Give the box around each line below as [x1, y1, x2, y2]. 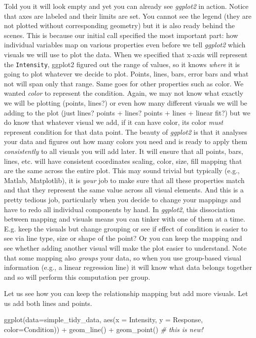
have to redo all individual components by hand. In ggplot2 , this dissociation [4, 204, 235, 214]
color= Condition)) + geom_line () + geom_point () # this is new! [4, 324, 203, 335]
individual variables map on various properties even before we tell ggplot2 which [4, 39, 246, 50]
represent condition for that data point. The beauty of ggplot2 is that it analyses [4, 126, 247, 137]
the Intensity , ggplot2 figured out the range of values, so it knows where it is [4, 59, 240, 69]
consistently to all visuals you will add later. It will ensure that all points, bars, [4, 146, 243, 156]
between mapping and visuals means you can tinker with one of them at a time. [4, 214, 246, 224]
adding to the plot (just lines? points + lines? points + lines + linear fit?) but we [4, 107, 251, 117]
